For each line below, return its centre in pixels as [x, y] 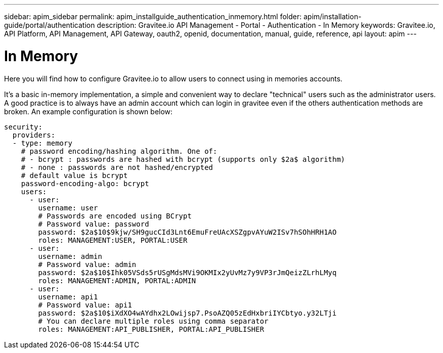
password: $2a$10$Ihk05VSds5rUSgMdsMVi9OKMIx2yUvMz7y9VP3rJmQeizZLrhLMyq [187, 272]
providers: [34, 135]
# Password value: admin [87, 264]
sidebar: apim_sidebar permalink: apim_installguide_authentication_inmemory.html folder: [153, 16]
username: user [68, 208]
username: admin [70, 256]
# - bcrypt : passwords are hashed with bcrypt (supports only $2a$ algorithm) [183, 159]
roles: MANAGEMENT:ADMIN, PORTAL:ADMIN [117, 280]
